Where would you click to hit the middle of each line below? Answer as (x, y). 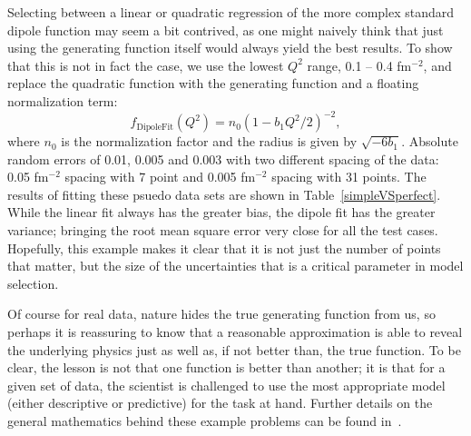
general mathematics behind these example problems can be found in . (205, 420)
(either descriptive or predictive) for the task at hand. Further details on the (220, 403)
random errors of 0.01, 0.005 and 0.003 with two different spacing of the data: (223, 159)
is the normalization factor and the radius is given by (209, 141)
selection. (33, 283)
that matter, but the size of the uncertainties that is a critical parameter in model (235, 266)
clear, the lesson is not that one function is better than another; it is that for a (226, 367)
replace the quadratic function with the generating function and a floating (213, 83)
